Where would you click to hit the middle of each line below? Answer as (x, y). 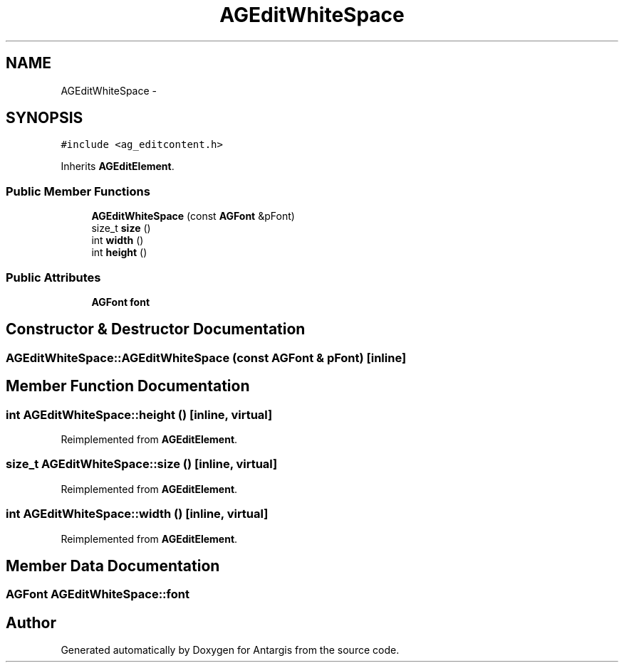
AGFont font (121, 302)
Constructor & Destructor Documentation (156, 329)
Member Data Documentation (113, 566)
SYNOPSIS (45, 118)
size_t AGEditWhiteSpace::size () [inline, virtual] (142, 464)
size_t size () (121, 228)
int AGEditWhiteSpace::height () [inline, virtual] (139, 414)
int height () (119, 253)
